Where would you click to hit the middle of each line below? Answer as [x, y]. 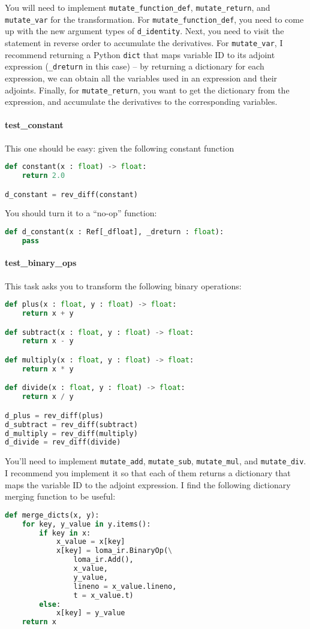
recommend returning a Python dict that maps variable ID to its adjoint [140, 54]
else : [50, 604]
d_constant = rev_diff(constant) [71, 194]
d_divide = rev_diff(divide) [63, 442]
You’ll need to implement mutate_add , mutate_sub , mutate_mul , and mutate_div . [156, 461]
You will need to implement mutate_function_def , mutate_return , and [138, 7]
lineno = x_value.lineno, [125, 586]
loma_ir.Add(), [103, 560]
